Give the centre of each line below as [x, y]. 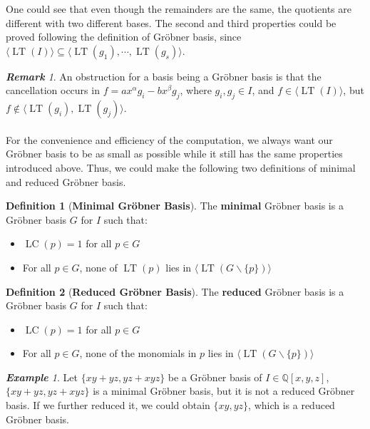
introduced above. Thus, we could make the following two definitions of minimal [181, 167]
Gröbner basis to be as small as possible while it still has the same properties [174, 154]
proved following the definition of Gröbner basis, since [124, 37]
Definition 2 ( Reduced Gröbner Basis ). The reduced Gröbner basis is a [175, 291]
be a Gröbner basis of [215, 377]
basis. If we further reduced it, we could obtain [108, 405]
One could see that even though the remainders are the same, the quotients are [179, 9]
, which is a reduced [292, 405]
